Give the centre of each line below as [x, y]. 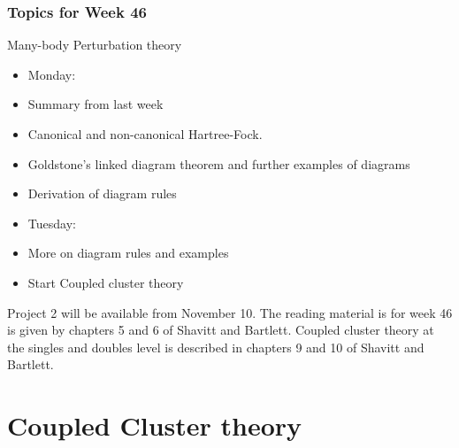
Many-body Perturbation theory [95, 45]
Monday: [52, 74]
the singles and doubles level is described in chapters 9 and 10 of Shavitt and [216, 347]
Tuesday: [52, 223]
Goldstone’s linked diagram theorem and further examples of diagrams [219, 163]
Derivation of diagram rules [102, 193]
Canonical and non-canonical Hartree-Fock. [145, 134]
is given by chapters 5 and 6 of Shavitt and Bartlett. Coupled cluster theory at [221, 330]
